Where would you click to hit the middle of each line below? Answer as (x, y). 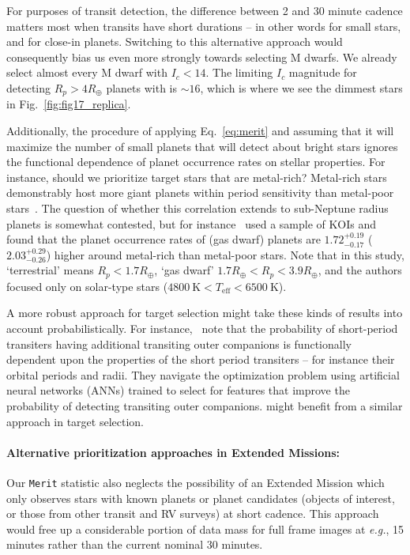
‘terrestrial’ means (50, 270)
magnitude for (323, 72)
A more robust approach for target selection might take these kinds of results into (205, 313)
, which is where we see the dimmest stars (301, 87)
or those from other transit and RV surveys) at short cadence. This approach (193, 513)
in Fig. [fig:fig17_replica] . (69, 104)
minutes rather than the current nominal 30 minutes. (135, 544)
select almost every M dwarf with (87, 72)
